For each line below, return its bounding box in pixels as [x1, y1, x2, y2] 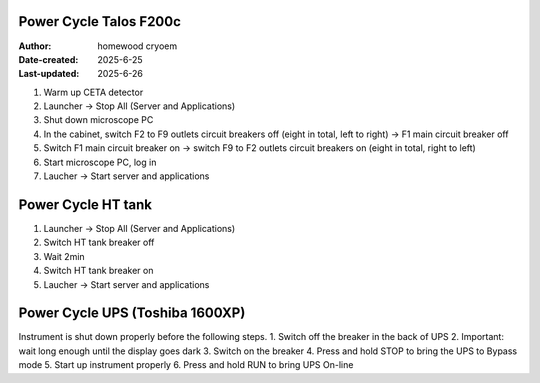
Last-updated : [18, 68, 80, 80]
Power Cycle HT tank [18, 196, 152, 213]
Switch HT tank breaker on [43, 265, 154, 277]
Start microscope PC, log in [43, 156, 157, 168]
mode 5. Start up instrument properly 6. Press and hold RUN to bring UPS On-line [18, 359, 354, 371]
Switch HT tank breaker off [43, 236, 155, 249]
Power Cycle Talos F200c [18, 13, 182, 30]
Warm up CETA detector [43, 86, 144, 98]
